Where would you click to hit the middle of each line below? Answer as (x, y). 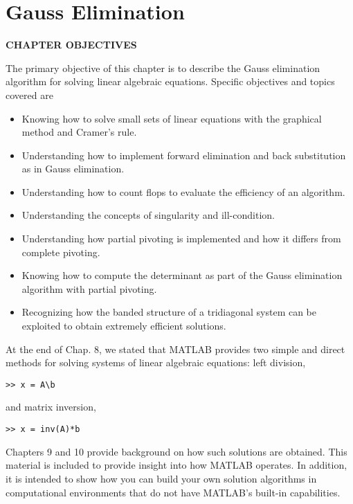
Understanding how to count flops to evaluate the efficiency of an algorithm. (183, 191)
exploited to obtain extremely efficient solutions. (124, 326)
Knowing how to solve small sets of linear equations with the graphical (172, 118)
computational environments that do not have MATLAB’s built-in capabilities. (173, 492)
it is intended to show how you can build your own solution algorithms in (161, 478)
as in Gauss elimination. (73, 169)
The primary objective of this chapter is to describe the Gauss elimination (163, 67)
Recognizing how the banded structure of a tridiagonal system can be (169, 312)
